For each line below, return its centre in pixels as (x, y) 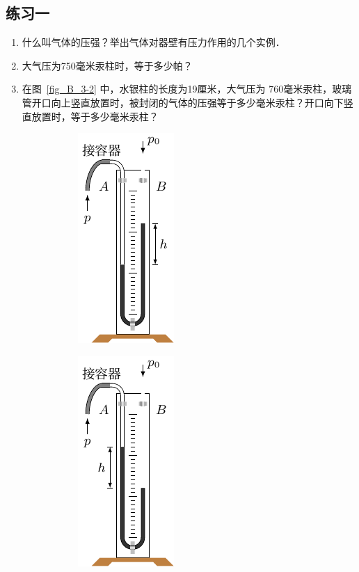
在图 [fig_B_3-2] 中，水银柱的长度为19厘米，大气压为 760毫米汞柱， (177, 89)
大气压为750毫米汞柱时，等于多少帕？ (107, 65)
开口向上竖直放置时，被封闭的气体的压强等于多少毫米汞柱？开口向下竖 (192, 102)
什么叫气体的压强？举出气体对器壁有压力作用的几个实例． (153, 42)
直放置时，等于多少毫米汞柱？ (90, 116)
